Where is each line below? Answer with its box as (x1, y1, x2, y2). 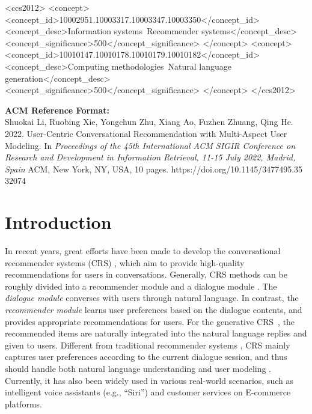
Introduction (5, 210, 112, 234)
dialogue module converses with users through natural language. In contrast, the (5, 291, 299, 304)
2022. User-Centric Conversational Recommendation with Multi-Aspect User (5, 127, 287, 139)
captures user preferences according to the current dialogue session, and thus (5, 350, 287, 363)
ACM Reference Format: (5, 103, 110, 116)
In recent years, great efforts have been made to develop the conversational (5, 245, 281, 257)
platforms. (5, 397, 42, 410)
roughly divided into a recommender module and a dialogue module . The (5, 279, 277, 292)
